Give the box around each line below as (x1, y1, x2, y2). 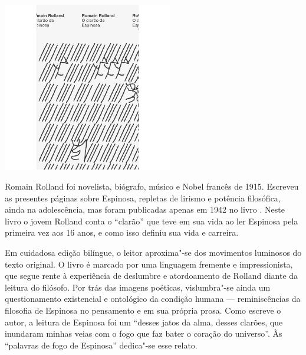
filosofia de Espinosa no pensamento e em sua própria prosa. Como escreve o (5, 304, 281, 316)
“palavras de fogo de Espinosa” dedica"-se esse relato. (5, 338, 198, 351)
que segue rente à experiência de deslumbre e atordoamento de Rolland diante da (5, 269, 298, 282)
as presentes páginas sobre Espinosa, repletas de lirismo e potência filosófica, (5, 191, 281, 204)
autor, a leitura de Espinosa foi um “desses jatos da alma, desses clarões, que (5, 315, 283, 328)
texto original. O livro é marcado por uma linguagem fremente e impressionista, (5, 258, 293, 270)
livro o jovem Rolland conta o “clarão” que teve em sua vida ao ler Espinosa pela (5, 214, 298, 227)
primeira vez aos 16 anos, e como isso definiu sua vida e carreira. (5, 226, 239, 239)
